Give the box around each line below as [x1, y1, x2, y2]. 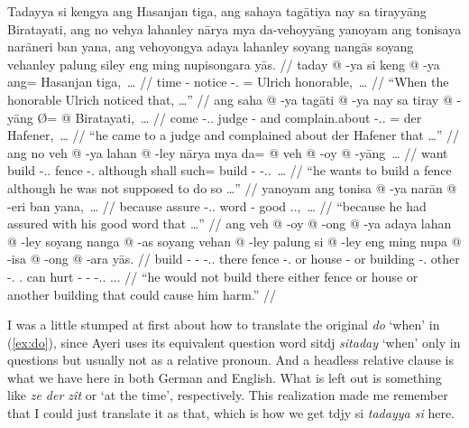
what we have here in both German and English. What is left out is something [7, 368, 442, 386]
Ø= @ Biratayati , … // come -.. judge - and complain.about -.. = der [37, 107, 422, 126]
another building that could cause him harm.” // [7, 284, 277, 303]
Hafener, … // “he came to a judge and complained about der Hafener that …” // [7, 126, 460, 144]
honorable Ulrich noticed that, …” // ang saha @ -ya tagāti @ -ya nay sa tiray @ [7, 89, 453, 108]
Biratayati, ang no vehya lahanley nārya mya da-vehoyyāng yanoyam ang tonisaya [7, 19, 462, 38]
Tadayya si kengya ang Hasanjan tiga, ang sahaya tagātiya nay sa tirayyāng [7, 2, 427, 20]
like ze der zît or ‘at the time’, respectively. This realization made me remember [7, 386, 448, 405]
